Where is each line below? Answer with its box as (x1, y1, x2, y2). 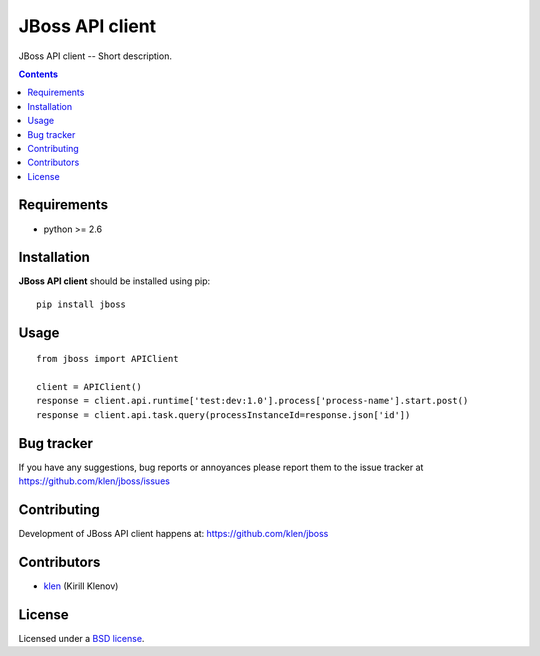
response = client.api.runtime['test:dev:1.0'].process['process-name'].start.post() (36, 395, 469, 407)
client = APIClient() (36, 381, 142, 393)
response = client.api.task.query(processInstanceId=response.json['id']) (36, 409, 411, 420)
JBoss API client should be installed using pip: (18, 275, 211, 287)
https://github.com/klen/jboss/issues (18, 475, 170, 487)
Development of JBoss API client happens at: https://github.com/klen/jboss (18, 528, 329, 540)
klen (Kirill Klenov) (43, 580, 119, 592)
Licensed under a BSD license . (18, 632, 145, 644)
